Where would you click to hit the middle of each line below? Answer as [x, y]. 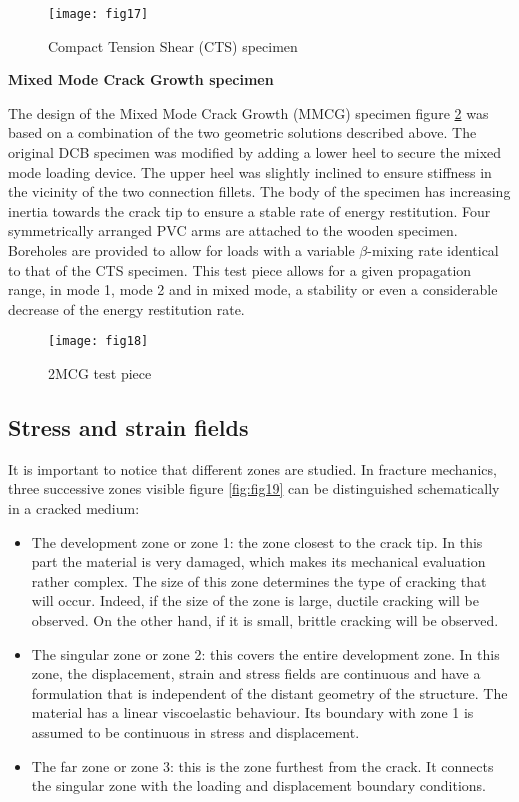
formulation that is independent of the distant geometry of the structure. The [269, 692]
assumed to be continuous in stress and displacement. [195, 731]
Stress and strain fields [128, 427]
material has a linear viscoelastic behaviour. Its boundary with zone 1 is [252, 712]
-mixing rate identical [433, 250]
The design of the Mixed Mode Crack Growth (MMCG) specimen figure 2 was [248, 112]
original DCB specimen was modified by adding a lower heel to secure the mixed [255, 152]
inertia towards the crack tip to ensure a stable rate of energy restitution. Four [249, 210]
